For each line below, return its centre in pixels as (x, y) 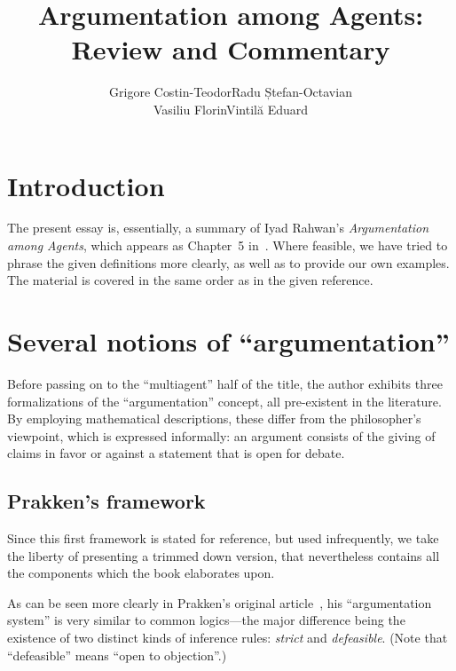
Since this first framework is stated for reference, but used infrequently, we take (223, 538)
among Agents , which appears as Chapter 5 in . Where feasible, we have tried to (228, 245)
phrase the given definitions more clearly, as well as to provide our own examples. (228, 262)
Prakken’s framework (106, 501)
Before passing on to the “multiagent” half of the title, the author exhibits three (225, 383)
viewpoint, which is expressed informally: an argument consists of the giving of (221, 435)
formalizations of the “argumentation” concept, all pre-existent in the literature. (224, 401)
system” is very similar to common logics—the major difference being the (206, 620)
